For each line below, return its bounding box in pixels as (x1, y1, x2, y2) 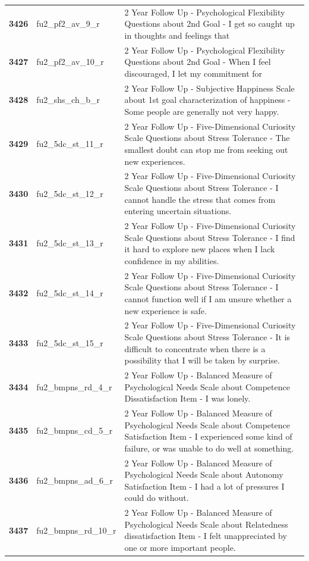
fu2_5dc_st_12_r (36, 187, 103, 199)
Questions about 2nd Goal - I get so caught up (124, 17, 295, 30)
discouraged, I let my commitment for (124, 67, 263, 79)
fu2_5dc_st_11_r (36, 137, 103, 150)
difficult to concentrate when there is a (124, 342, 266, 355)
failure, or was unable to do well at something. (124, 441, 294, 454)
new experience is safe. (124, 304, 207, 316)
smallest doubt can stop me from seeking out (124, 143, 288, 156)
